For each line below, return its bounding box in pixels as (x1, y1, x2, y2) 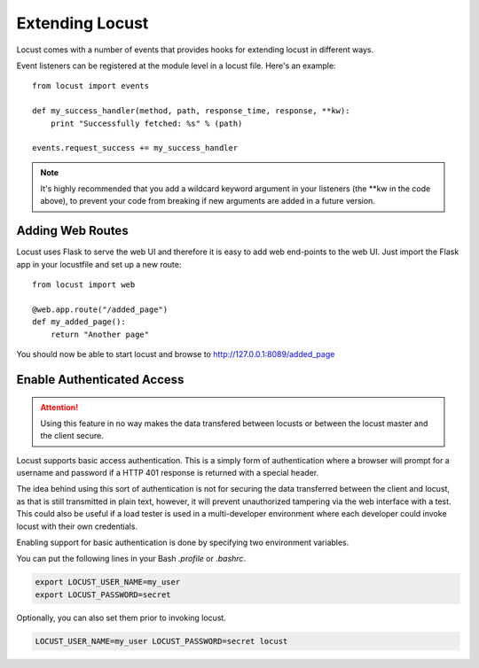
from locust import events (32, 81, 150, 91)
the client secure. (40, 431, 104, 441)
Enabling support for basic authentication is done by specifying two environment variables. (16, 537, 349, 548)
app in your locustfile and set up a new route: (16, 259, 182, 269)
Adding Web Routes (16, 223, 129, 238)
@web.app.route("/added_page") (32, 304, 169, 315)
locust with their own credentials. (16, 521, 137, 532)
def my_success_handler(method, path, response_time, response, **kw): (32, 106, 350, 116)
